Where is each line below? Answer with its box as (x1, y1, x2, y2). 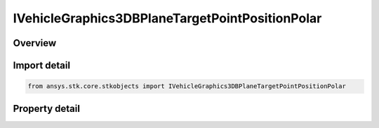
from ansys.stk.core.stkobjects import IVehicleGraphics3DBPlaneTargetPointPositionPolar (27, 83, 347, 90)
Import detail (13, 59, 70, 71)
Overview (13, 37, 57, 49)
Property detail (13, 102, 81, 115)
